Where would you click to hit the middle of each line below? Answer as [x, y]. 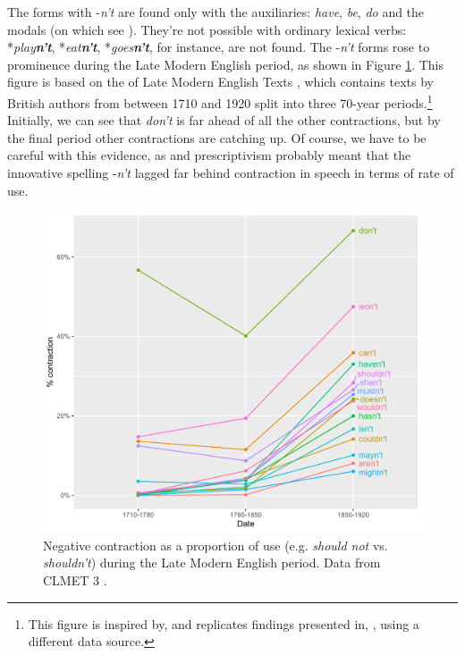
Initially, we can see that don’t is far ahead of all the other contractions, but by [224, 120]
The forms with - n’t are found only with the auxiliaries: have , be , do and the [216, 12]
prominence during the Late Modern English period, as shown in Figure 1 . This [226, 64]
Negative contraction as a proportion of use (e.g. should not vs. [216, 545]
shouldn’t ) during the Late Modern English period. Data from [212, 563]
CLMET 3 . [75, 579]
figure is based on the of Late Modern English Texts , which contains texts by [220, 82]
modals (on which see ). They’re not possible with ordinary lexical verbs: [207, 29]
